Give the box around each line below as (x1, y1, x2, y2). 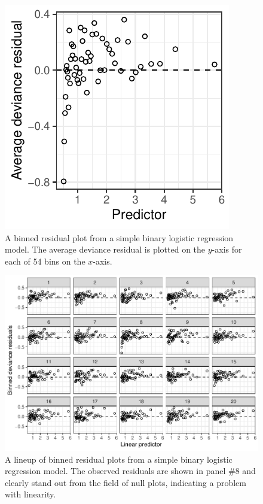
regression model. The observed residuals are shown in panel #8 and (5, 464, 256, 477)
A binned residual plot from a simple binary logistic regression (5, 231, 234, 244)
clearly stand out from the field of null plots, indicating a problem (5, 476, 246, 488)
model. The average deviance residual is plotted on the (5, 243, 206, 256)
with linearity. (5, 488, 56, 500)
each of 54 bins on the (5, 254, 85, 267)
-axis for (212, 243, 242, 256)
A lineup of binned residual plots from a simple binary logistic (5, 453, 233, 465)
